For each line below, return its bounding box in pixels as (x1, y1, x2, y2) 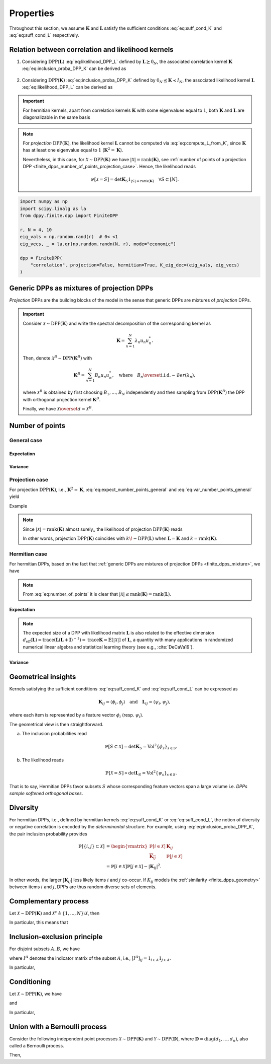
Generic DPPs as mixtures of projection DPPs (9, 283, 154, 292)
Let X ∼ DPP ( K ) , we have (9, 990, 62, 997)
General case (9, 437, 43, 444)
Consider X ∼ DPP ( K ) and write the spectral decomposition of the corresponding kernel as (23, 320, 211, 326)
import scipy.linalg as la (20, 205, 86, 211)
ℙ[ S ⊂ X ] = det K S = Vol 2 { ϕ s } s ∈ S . (104, 743, 178, 751)
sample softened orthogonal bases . (9, 791, 83, 797)
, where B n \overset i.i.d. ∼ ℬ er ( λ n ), (112, 372, 196, 379)
